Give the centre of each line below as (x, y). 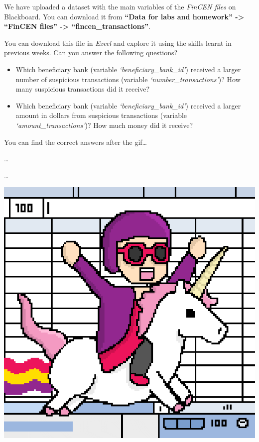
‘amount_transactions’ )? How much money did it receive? (104, 125)
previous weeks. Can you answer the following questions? (91, 53)
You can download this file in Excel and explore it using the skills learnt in (118, 43)
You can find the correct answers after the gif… (75, 142)
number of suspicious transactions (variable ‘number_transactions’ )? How (128, 79)
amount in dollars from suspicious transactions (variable (101, 115)
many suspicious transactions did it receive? (83, 89)
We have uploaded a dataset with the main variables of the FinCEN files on (120, 6)
